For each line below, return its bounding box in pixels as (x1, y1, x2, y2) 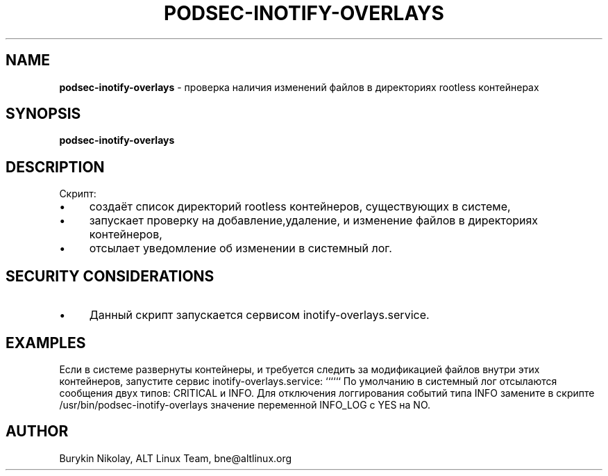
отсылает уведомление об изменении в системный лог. (89, 241, 392, 256)
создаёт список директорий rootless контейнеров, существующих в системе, (89, 199, 511, 214)
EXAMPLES (6, 334, 86, 352)
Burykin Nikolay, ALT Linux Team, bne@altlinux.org (59, 452, 292, 464)
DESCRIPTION (6, 158, 105, 176)
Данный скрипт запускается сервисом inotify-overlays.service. (89, 308, 430, 322)
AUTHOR (6, 422, 69, 441)
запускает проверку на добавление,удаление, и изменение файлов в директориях (89, 213, 539, 228)
